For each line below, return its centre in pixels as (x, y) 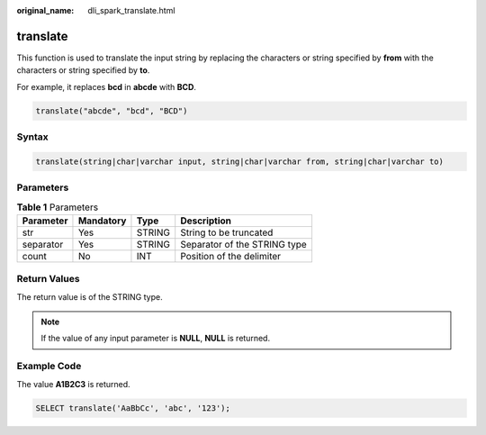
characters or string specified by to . (83, 70)
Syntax (32, 137)
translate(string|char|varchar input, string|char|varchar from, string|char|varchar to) (240, 161)
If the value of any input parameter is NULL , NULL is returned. (155, 339)
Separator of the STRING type (244, 244)
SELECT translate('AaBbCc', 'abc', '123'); (133, 408)
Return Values (48, 279)
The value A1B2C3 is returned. (73, 384)
